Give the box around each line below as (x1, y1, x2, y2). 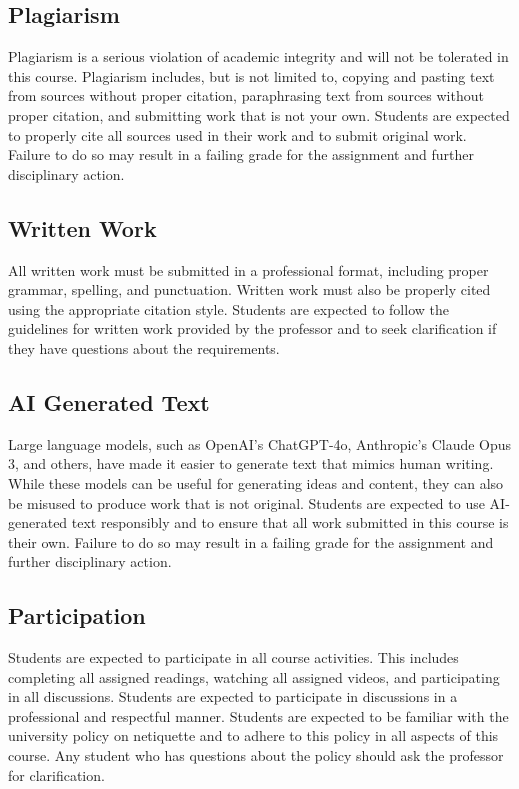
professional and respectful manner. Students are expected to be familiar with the (8, 705, 509, 726)
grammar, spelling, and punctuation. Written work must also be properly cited (8, 279, 491, 300)
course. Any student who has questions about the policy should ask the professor (8, 745, 504, 766)
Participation (8, 600, 146, 631)
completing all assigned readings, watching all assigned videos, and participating (8, 666, 500, 687)
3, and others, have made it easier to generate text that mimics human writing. (8, 453, 494, 474)
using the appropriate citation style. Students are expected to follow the (8, 298, 449, 319)
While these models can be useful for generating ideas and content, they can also (8, 472, 504, 493)
